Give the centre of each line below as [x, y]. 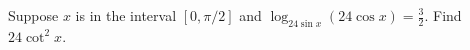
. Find [443, 15]
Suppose [33, 15]
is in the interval [126, 15]
